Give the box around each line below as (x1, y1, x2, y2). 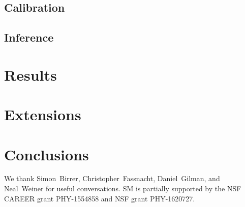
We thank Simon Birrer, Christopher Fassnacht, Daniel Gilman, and (4, 173, 220, 184)
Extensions (4, 104, 81, 125)
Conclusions (4, 144, 89, 164)
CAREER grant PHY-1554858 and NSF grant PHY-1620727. (4, 193, 195, 203)
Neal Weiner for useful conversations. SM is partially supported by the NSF (4, 183, 241, 194)
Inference (4, 29, 54, 45)
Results (4, 64, 57, 85)
